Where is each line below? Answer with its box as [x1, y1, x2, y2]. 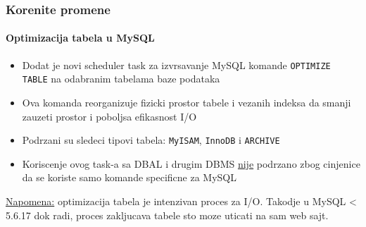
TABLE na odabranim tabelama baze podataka [22, 71, 220, 86]
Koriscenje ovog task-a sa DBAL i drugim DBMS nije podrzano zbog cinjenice [22, 156, 360, 171]
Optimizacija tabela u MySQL [6, 30, 155, 45]
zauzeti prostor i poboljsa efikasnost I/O [22, 109, 197, 123]
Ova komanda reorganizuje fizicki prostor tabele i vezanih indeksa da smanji [22, 94, 351, 109]
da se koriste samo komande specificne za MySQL [22, 170, 237, 185]
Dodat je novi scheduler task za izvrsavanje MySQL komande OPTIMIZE [22, 57, 331, 72]
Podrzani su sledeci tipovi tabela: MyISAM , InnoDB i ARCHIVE [22, 133, 280, 147]
